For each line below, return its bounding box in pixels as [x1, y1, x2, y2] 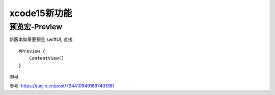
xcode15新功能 [9, 8, 72, 19]
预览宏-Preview [9, 22, 63, 31]
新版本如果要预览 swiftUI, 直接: [9, 36, 74, 42]
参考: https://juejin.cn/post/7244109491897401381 [9, 83, 115, 89]
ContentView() [29, 56, 65, 61]
